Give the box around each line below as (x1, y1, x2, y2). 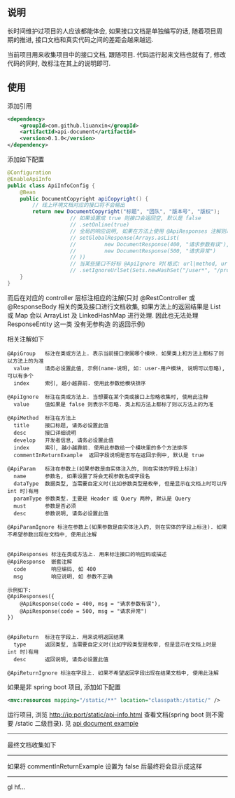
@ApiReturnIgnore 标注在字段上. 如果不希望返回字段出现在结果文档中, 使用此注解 (7, 669, 219, 677)
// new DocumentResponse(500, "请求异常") (69, 248, 217, 255)
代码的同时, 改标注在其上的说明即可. (7, 59, 111, 67)
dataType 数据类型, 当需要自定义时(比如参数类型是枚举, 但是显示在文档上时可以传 (13, 480, 227, 487)
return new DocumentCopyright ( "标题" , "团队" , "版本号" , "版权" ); (32, 208, 220, 215)
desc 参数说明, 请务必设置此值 (13, 510, 109, 517)
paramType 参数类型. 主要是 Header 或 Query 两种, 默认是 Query (13, 495, 191, 502)
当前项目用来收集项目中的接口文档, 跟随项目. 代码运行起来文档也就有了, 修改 (7, 50, 226, 58)
